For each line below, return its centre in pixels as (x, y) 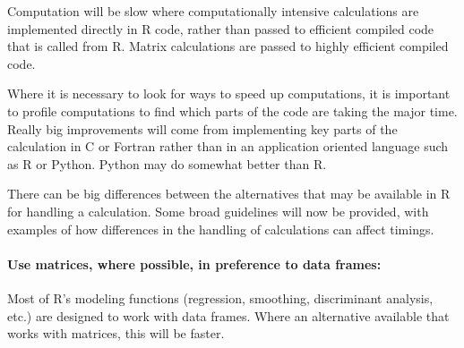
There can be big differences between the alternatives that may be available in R (229, 194)
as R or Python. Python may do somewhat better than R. (167, 163)
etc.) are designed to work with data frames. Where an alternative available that (228, 315)
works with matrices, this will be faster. (116, 333)
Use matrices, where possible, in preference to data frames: (194, 263)
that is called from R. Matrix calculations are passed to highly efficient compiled (228, 46)
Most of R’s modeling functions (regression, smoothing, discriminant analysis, (220, 297)
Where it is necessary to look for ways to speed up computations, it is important (229, 93)
